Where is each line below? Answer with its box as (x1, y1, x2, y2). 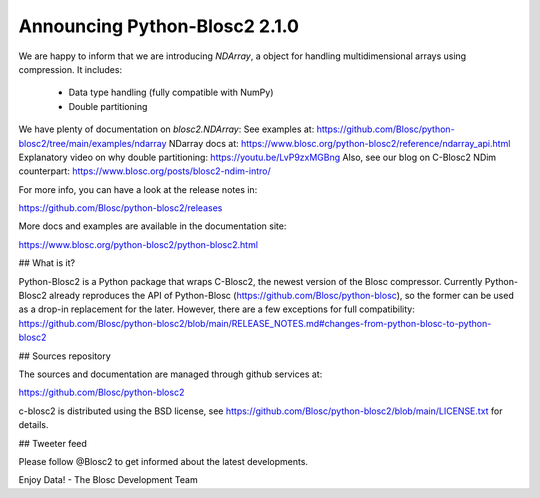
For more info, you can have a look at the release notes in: (18, 183, 258, 195)
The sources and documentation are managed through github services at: (18, 368, 323, 380)
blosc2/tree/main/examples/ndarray (18, 137, 167, 149)
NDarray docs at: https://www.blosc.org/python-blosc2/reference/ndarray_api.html (168, 137, 511, 149)
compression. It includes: (18, 63, 123, 75)
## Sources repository (18, 350, 111, 362)
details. (18, 419, 49, 431)
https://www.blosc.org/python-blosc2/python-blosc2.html (18, 238, 259, 250)
